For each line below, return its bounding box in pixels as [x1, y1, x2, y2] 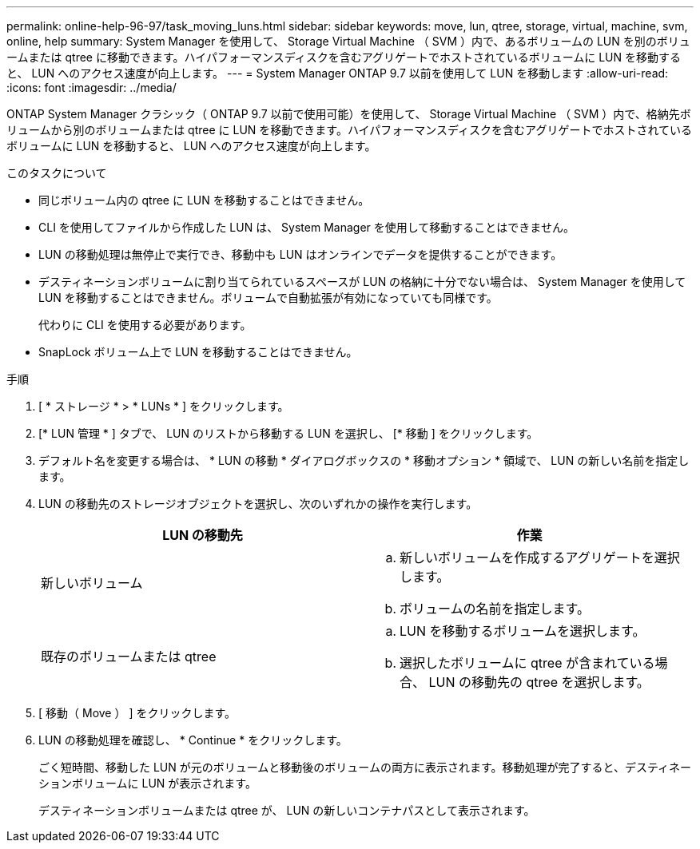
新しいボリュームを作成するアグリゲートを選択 [400, 549, 680, 565]
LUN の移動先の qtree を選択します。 [428, 674, 650, 690]
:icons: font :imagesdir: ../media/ [6, 81, 177, 94]
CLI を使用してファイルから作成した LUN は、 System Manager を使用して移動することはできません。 [38, 220, 575, 234]
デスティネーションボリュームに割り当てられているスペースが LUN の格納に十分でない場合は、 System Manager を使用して [38, 275, 686, 288]
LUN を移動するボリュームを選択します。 [400, 623, 646, 639]
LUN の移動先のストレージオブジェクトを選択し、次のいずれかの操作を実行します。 [38, 497, 478, 510]
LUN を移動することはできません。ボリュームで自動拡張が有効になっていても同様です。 [38, 291, 498, 304]
